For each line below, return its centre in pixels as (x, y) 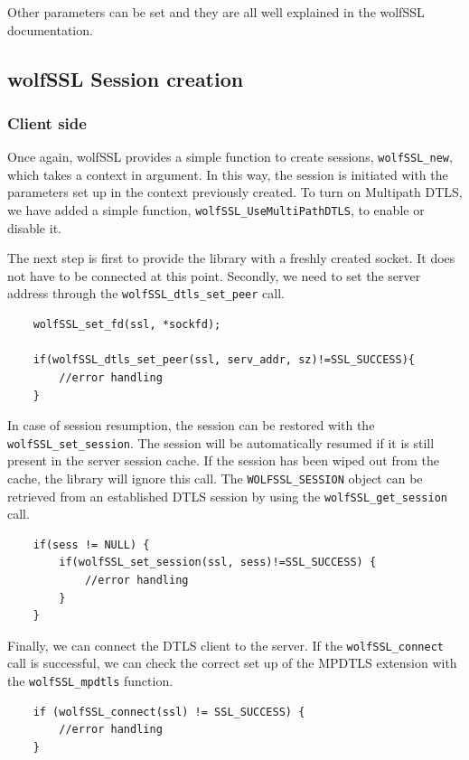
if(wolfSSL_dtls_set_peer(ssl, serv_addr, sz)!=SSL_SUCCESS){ (224, 360)
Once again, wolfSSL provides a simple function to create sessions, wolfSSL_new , (230, 157)
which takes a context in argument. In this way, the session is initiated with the (228, 174)
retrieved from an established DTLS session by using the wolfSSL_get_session (227, 496)
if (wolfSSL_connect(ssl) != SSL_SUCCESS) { (169, 712)
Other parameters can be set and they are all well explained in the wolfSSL (216, 12)
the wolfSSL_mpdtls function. (90, 681)
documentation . (50, 29)
